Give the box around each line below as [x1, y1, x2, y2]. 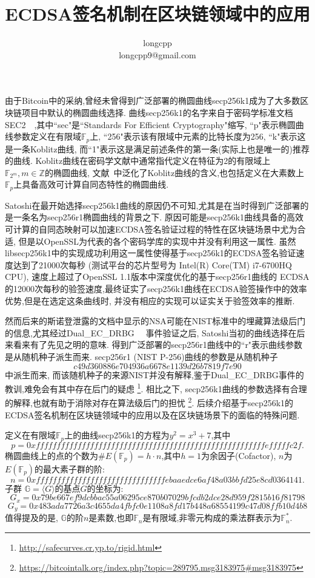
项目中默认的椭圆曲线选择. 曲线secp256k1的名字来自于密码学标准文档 [21, 106, 293, 118]
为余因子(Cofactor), [201, 449, 276, 461]
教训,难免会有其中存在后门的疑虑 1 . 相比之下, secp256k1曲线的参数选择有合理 [5, 381, 307, 395]
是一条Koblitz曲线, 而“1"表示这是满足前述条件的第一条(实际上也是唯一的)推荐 [5, 142, 310, 155]
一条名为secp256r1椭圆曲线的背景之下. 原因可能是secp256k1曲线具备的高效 [13, 211, 303, 223]
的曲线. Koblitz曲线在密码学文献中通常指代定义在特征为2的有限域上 [5, 154, 271, 167]
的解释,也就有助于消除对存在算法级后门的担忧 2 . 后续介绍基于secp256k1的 [5, 395, 294, 409]
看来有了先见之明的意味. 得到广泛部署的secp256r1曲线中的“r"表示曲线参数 [13, 338, 303, 351]
